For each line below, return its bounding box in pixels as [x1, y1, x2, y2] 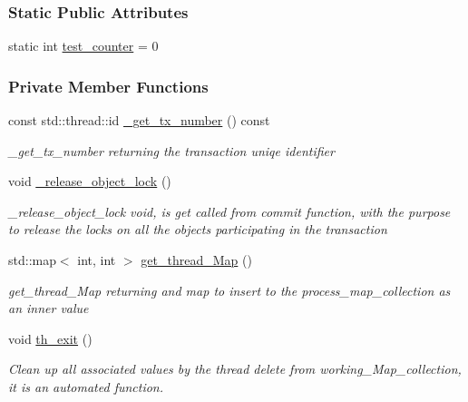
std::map [8, 250, 56, 269]
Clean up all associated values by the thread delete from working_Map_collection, [8, 359, 462, 378]
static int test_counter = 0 [8, 36, 159, 55]
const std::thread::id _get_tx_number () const [8, 111, 270, 130]
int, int [77, 250, 116, 269]
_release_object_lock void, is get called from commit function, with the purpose [8, 201, 451, 221]
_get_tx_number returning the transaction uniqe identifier [8, 141, 335, 160]
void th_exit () [8, 328, 93, 348]
